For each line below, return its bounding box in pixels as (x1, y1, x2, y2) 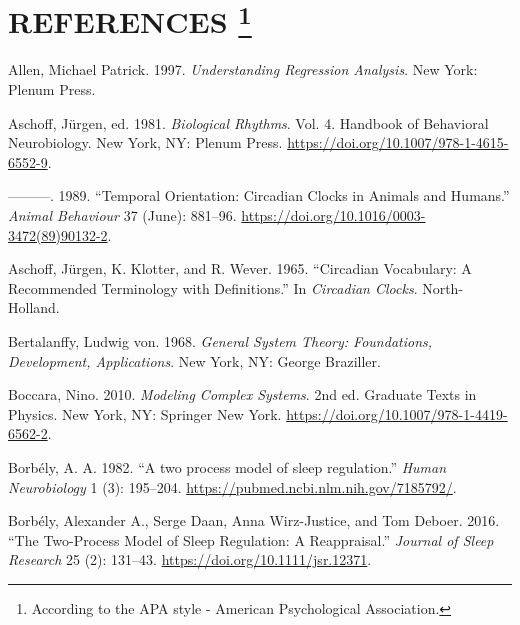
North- (422, 277, 464, 298)
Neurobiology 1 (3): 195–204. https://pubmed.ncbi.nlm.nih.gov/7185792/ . (8, 476, 457, 497)
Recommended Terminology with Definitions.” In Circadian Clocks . (8, 277, 418, 298)
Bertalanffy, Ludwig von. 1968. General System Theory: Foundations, (8, 330, 433, 351)
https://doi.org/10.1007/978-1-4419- (286, 403, 508, 424)
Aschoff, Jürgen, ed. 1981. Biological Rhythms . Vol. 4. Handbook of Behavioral (8, 112, 489, 133)
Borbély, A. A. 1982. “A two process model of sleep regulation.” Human (8, 456, 447, 477)
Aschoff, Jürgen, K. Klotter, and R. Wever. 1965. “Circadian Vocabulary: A (8, 258, 472, 279)
